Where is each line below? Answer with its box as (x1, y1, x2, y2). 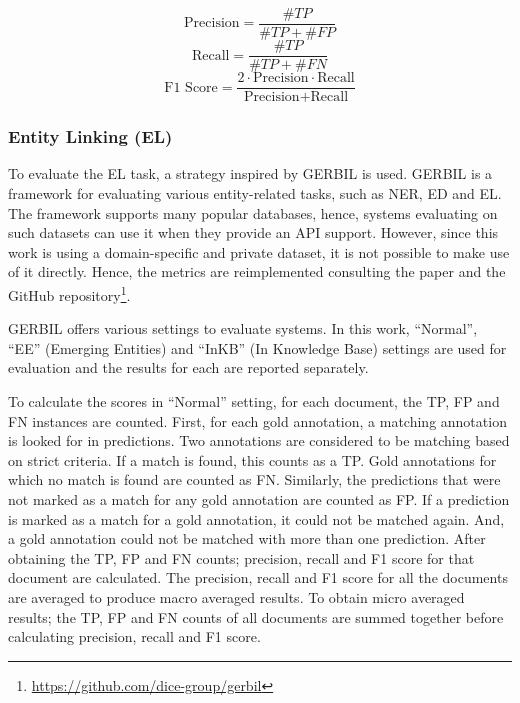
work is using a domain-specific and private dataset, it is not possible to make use (8, 241, 510, 262)
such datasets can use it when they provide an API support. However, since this (8, 222, 499, 243)
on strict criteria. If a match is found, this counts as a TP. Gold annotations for (8, 449, 497, 470)
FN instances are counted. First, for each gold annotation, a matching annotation (8, 410, 507, 431)
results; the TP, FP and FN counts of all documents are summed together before (8, 606, 504, 627)
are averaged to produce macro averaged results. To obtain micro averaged (8, 586, 465, 607)
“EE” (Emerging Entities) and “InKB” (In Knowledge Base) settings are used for (8, 337, 507, 358)
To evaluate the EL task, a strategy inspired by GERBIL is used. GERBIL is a (8, 163, 493, 184)
